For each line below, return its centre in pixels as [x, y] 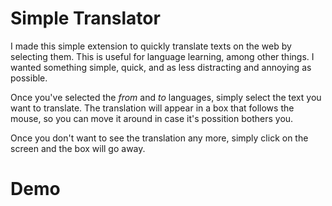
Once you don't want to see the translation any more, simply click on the [159, 138]
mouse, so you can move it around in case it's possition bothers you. [152, 118]
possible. [29, 78]
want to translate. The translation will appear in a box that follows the [152, 108]
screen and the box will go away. [78, 148]
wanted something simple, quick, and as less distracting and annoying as [161, 67]
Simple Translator [85, 18]
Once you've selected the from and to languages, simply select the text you [166, 97]
